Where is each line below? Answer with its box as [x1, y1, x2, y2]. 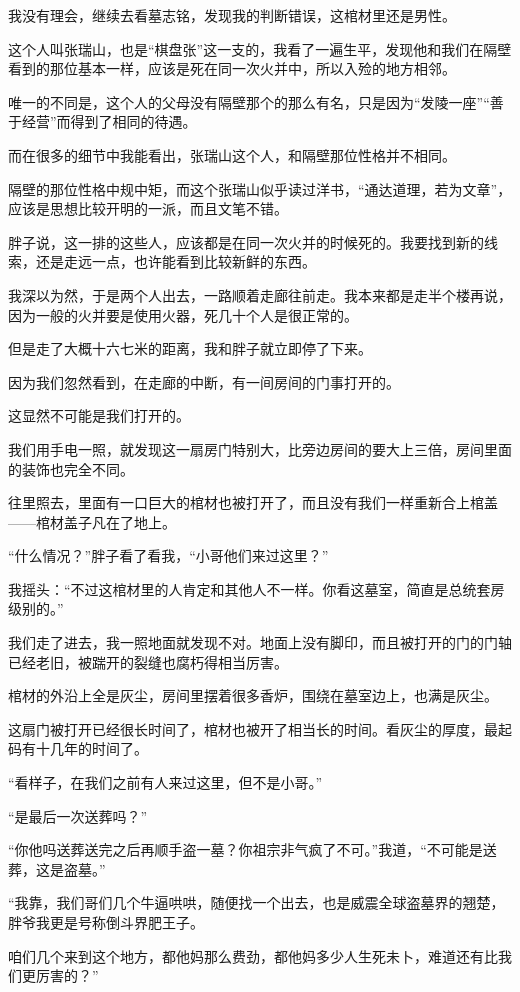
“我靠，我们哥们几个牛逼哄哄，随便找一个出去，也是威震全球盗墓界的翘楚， [8, 892, 505, 913]
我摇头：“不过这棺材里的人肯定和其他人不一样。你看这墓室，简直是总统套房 [8, 578, 505, 599]
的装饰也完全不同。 [8, 458, 134, 479]
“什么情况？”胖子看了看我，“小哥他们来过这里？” [8, 545, 329, 566]
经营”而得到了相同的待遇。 [21, 111, 197, 132]
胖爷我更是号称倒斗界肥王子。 [8, 912, 204, 932]
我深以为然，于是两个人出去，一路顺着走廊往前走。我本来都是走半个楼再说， [8, 284, 512, 305]
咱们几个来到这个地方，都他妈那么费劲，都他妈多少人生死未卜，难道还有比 [8, 945, 498, 966]
